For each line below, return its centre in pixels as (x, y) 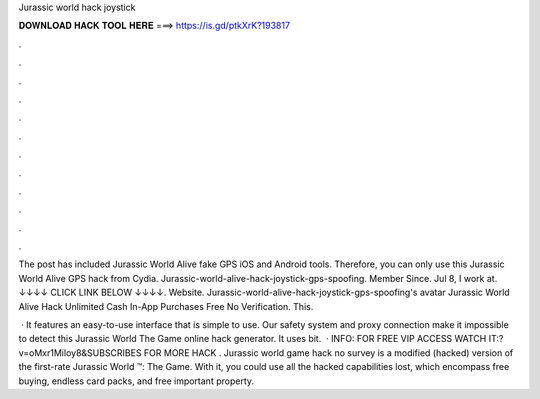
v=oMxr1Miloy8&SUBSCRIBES (80, 352)
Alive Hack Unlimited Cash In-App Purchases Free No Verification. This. (166, 306)
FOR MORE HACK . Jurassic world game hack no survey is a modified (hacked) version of (328, 352)
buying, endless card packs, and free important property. (136, 381)
